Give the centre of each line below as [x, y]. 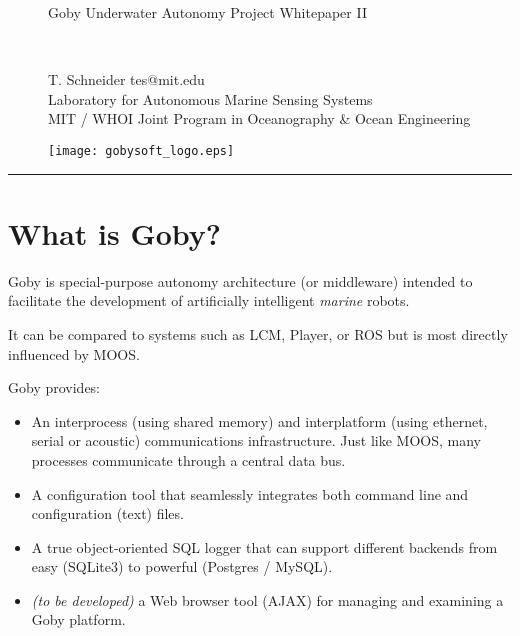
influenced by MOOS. [74, 353]
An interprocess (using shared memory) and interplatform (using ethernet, [259, 420]
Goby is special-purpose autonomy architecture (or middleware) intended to [240, 280]
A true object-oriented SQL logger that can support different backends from [264, 546]
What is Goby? [115, 232]
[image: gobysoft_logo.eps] [141, 150]
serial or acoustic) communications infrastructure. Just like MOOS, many [256, 440]
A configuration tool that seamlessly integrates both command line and [250, 493]
